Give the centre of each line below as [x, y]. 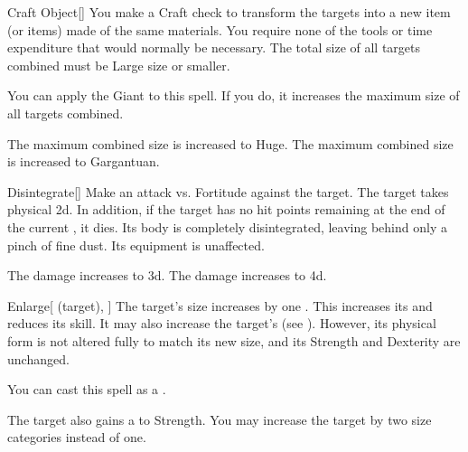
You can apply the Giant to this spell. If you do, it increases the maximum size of [234, 95]
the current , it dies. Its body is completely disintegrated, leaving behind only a [227, 226]
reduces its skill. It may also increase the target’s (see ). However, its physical [222, 323]
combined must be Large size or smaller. [119, 65]
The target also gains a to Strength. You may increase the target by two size [220, 419]
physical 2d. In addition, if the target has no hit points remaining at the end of [226, 209]
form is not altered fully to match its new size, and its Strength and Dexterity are [234, 340]
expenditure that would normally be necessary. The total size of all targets [214, 47]
